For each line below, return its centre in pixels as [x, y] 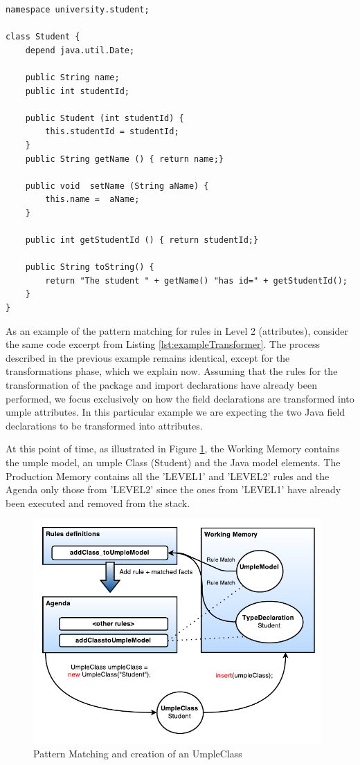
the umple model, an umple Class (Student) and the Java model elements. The [173, 462]
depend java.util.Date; [80, 50]
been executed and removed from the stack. [98, 503]
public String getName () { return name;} [124, 159]
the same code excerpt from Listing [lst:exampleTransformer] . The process [163, 344]
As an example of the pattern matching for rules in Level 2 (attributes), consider [177, 330]
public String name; [72, 77]
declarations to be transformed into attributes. [104, 425]
